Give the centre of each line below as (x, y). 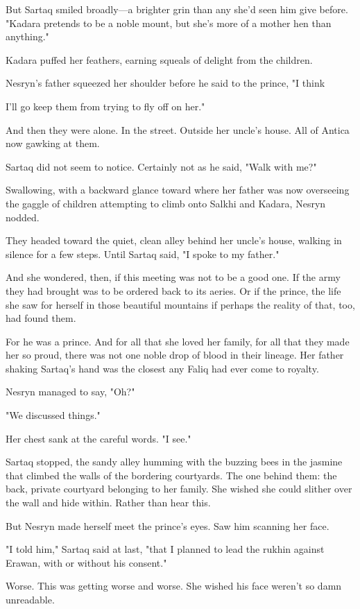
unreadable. (30, 599)
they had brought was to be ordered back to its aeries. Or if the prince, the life (173, 290)
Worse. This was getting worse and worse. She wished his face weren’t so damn (174, 586)
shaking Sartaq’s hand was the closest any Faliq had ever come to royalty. (162, 368)
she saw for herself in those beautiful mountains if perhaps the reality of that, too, (180, 304)
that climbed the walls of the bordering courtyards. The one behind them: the (171, 475)
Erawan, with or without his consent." (86, 562)
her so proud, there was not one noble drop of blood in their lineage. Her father (175, 355)
